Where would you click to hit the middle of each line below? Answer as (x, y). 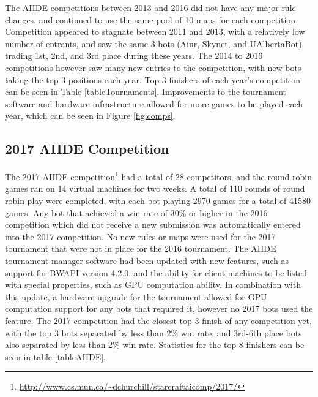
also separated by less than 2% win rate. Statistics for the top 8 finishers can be (155, 345)
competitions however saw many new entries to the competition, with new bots (153, 67)
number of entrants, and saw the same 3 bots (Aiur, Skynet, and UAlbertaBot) (153, 43)
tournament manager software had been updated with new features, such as (147, 260)
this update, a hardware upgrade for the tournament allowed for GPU (136, 296)
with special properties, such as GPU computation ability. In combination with (153, 285)
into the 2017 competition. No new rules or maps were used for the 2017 (140, 236)
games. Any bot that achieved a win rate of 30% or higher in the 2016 (136, 212)
